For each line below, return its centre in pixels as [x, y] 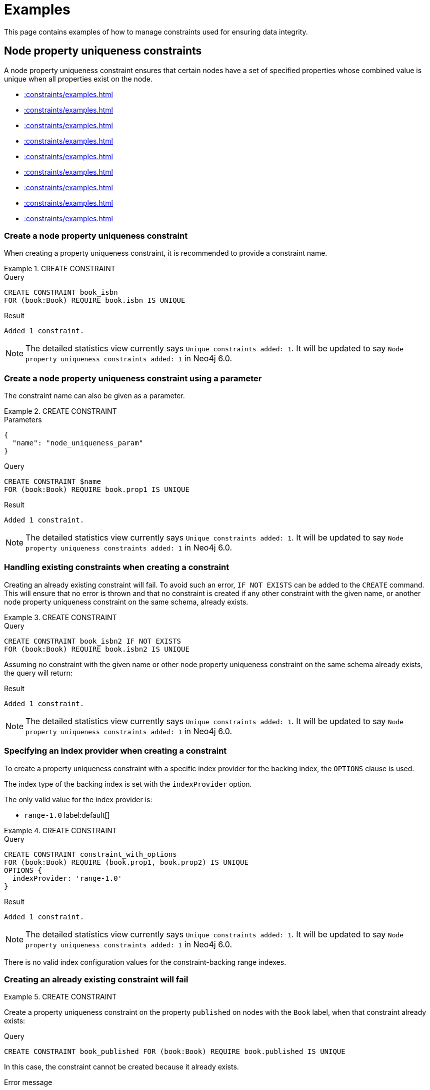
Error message [28, 1082]
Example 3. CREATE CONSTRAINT [60, 617]
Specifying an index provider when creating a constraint [115, 751]
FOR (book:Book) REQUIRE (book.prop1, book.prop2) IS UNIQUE [126, 862]
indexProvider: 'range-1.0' [67, 878]
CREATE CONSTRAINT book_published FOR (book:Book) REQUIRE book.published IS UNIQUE [175, 1052]
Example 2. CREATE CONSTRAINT [60, 411]
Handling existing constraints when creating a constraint [117, 567]
